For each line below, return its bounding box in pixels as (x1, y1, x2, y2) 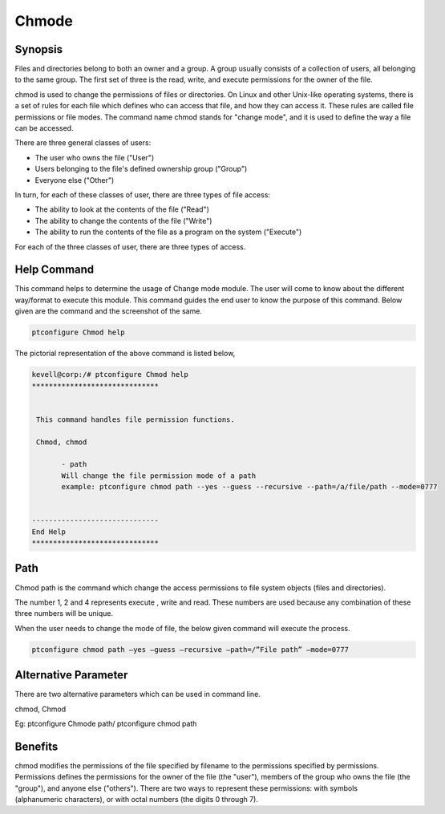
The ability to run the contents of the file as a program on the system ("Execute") (34, 227, 302, 237)
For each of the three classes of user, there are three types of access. (14, 241, 246, 252)
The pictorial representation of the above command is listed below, (14, 349, 236, 358)
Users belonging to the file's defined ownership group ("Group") (34, 164, 248, 174)
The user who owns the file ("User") (34, 152, 155, 162)
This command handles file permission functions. (36, 415, 236, 424)
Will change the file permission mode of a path (61, 471, 257, 480)
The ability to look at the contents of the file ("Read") (34, 205, 210, 214)
